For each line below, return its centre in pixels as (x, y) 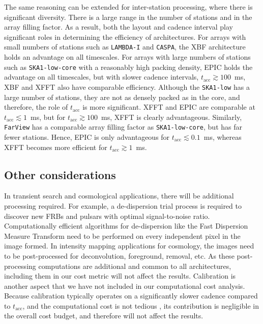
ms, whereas (223, 136)
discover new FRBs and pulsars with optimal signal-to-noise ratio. (107, 216)
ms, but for (48, 117)
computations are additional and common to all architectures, (135, 266)
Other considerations (60, 174)
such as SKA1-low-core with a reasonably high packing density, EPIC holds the (128, 67)
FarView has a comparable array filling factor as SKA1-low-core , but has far (123, 127)
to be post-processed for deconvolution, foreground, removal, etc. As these (119, 255)
